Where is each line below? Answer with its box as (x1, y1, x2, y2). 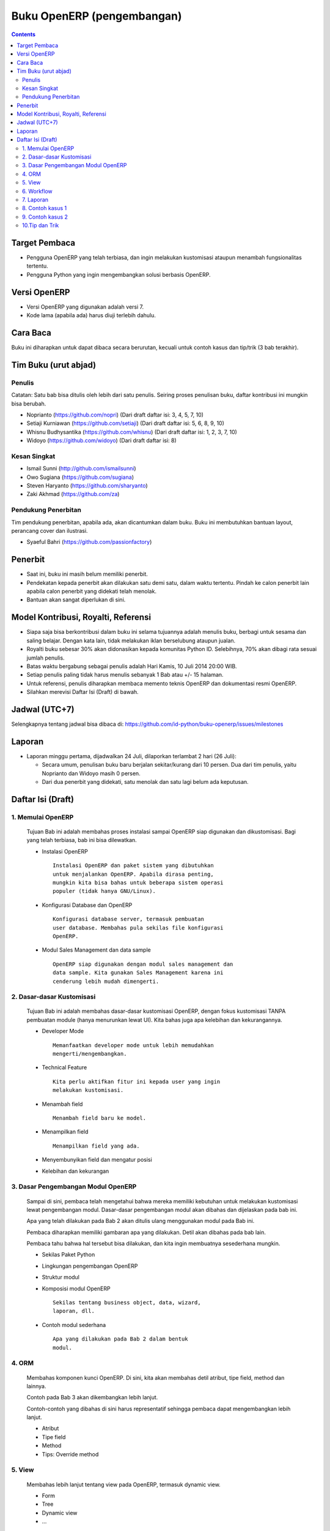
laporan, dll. (53, 1307, 95, 1315)
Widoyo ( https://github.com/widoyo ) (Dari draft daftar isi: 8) (26, 437, 177, 444)
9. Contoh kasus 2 (22, 213, 68, 220)
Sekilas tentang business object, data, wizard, (53, 1299, 201, 1306)
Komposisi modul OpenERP (42, 1285, 111, 1292)
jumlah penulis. (26, 654, 65, 661)
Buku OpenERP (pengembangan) (11, 9, 183, 23)
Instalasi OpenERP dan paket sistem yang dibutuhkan (53, 862, 214, 869)
